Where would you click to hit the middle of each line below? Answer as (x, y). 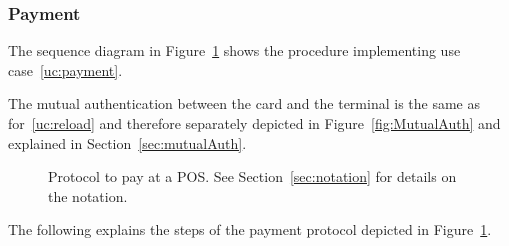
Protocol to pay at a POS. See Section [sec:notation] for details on (252, 176)
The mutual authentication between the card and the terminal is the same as (244, 103)
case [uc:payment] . (65, 69)
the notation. (88, 195)
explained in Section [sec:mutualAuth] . (127, 142)
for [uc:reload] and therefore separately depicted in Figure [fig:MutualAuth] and (254, 123)
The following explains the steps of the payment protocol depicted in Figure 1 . (250, 229)
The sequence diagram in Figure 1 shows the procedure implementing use (234, 50)
